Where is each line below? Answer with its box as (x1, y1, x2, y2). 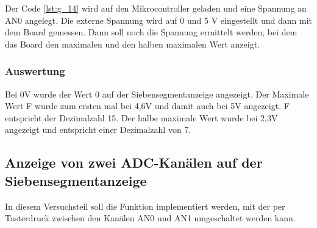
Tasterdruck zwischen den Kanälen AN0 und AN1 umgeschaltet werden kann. (5, 212, 296, 224)
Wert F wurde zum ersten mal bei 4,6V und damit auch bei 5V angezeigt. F (5, 99, 290, 112)
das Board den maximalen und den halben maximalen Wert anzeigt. (5, 37, 260, 50)
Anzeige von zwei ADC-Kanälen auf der (5, 153, 263, 172)
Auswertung (5, 63, 65, 79)
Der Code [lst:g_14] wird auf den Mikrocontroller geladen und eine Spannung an (5, 2, 307, 14)
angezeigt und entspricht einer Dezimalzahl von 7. (5, 123, 191, 136)
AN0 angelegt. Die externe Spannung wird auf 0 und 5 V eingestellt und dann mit (5, 13, 312, 26)
